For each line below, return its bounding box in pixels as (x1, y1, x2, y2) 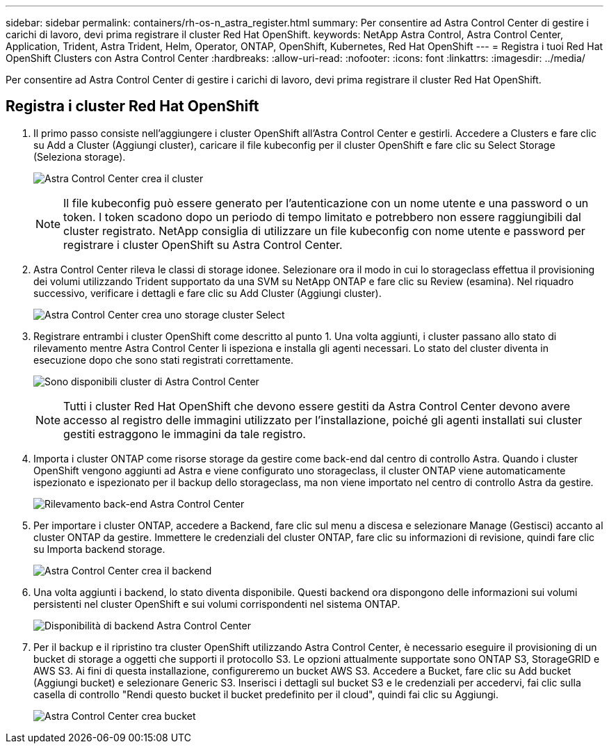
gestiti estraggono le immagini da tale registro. (63, 426, 306, 441)
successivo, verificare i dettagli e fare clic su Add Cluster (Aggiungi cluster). (33, 287, 382, 299)
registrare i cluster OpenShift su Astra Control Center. (63, 237, 343, 252)
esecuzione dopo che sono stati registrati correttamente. (33, 353, 294, 366)
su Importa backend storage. (33, 542, 165, 555)
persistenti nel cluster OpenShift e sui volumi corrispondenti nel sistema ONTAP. (33, 597, 400, 610)
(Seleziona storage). (33, 150, 126, 163)
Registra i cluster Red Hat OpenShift (6, 97, 259, 115)
